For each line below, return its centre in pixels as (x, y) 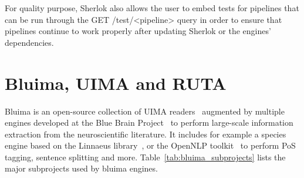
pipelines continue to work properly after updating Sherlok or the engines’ (138, 31)
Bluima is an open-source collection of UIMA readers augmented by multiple (145, 111)
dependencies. (29, 42)
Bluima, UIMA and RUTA (116, 83)
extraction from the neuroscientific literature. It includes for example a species (146, 134)
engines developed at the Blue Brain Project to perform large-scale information (149, 122)
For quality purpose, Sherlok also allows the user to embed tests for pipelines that (152, 8)
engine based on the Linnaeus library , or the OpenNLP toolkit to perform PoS (150, 145)
